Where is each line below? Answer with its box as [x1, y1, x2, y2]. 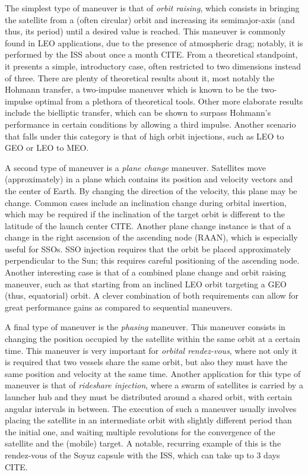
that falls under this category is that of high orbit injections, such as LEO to [5, 129, 284, 142]
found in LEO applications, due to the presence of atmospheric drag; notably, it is [5, 36, 303, 49]
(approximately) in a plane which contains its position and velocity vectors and [5, 173, 293, 185]
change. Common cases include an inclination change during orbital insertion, [5, 196, 287, 208]
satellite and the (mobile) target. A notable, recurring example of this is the [5, 437, 281, 449]
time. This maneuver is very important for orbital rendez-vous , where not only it [5, 344, 297, 356]
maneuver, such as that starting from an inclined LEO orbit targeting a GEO [5, 277, 287, 290]
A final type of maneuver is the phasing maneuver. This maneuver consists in [5, 321, 285, 333]
